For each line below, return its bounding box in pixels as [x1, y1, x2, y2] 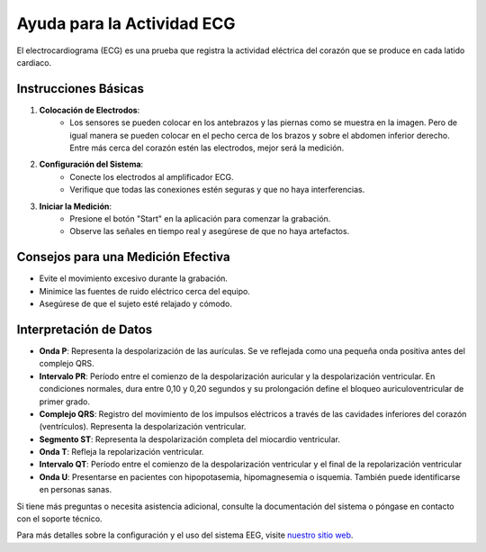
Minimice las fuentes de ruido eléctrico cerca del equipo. [39, 285, 251, 296]
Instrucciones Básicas [16, 81, 144, 96]
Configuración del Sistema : [39, 158, 144, 170]
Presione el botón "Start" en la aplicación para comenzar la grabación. [69, 213, 331, 224]
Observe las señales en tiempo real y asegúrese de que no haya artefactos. [69, 226, 350, 237]
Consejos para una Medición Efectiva [16, 249, 230, 265]
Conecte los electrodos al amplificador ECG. [69, 171, 234, 182]
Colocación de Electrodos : [39, 104, 140, 115]
